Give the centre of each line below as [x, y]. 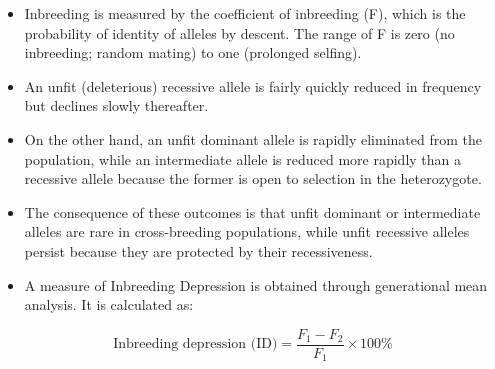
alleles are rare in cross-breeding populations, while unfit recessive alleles [247, 231]
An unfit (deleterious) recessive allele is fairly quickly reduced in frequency [253, 85]
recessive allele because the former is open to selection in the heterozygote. [253, 178]
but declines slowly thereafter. [116, 105]
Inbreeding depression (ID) [195, 344]
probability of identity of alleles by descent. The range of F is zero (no [239, 32]
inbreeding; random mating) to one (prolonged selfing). [193, 52]
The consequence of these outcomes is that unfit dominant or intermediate [252, 211]
